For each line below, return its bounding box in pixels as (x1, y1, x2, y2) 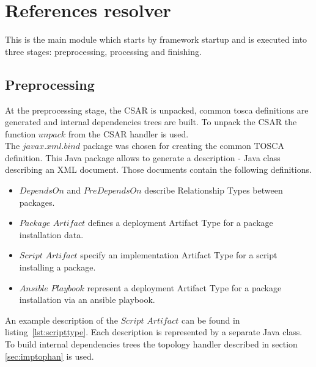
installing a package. (19, 261, 96, 274)
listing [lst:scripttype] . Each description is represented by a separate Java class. (5, 325, 303, 338)
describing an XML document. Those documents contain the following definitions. (5, 163, 312, 176)
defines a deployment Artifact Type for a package (87, 216, 273, 229)
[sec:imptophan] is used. (5, 349, 94, 362)
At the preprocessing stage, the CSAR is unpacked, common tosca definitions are (5, 103, 309, 116)
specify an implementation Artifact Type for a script (80, 249, 277, 261)
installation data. (19, 228, 84, 241)
